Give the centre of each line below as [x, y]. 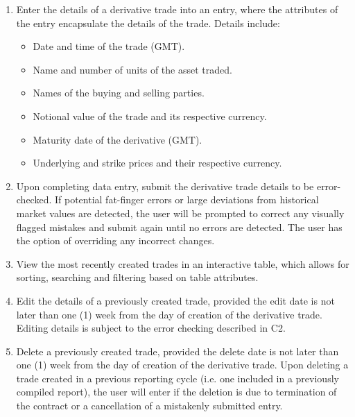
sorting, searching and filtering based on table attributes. [137, 277]
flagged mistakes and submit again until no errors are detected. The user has [179, 227]
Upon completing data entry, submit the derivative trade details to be [165, 186]
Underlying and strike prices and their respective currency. [157, 163]
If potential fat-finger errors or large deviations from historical [187, 199]
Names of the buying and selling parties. [119, 93]
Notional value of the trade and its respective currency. [150, 116]
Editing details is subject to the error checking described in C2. [151, 328]
